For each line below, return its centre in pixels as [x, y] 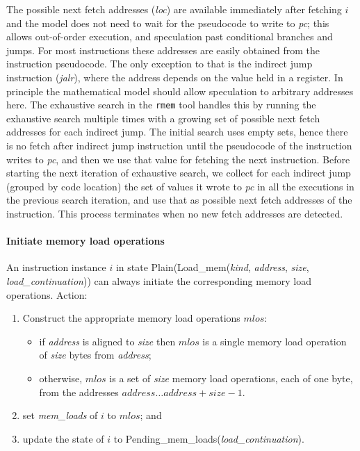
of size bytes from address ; [95, 355]
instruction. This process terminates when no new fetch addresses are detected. [175, 213]
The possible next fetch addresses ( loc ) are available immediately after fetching [174, 9]
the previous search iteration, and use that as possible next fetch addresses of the [179, 200]
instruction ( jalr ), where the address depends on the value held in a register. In [175, 77]
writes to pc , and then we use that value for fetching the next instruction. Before [178, 159]
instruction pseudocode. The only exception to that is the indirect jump [159, 64]
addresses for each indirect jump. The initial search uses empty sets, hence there [177, 132]
